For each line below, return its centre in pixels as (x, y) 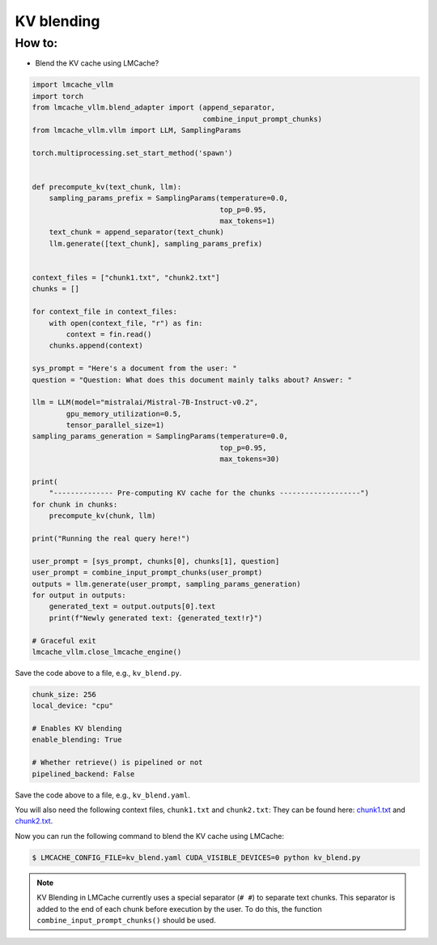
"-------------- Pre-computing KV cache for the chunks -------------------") (209, 493)
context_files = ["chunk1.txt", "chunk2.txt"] (126, 278)
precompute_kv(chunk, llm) (103, 516)
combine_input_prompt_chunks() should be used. (126, 920)
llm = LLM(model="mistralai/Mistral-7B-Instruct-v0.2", (145, 402)
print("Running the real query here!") (111, 539)
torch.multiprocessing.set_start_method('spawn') (132, 153)
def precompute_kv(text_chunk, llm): (107, 187)
